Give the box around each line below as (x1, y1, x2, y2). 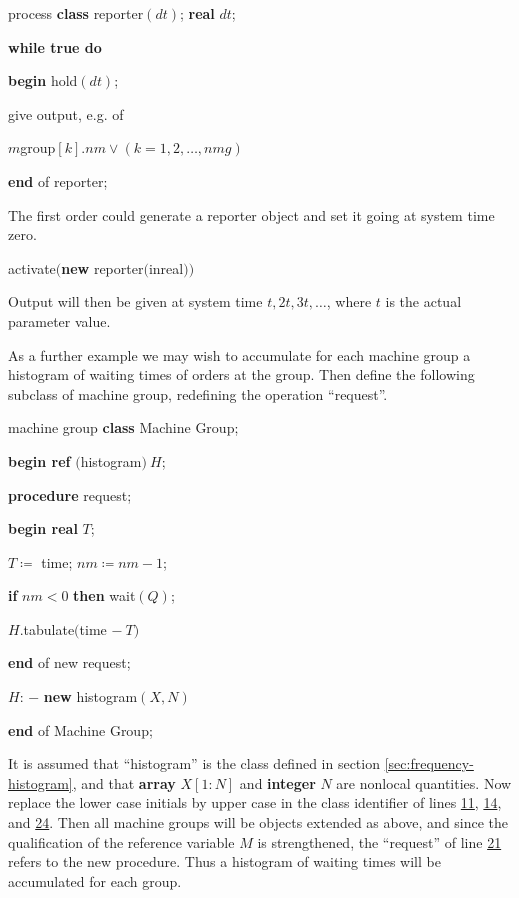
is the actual (385, 291, 462, 312)
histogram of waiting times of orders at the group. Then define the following (8, 364, 475, 385)
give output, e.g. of (8, 103, 124, 124)
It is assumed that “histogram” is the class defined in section (8, 753, 380, 774)
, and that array (72, 772, 176, 793)
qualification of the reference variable (8, 831, 235, 852)
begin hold (8, 70, 78, 91)
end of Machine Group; (8, 719, 153, 740)
